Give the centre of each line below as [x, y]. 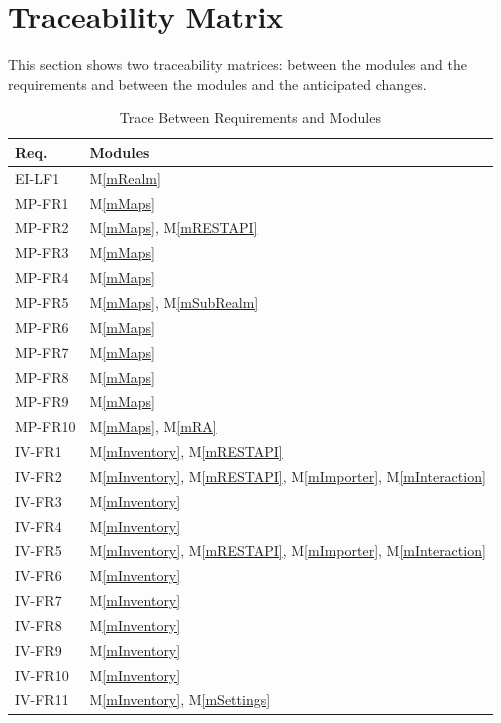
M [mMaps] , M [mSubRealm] [174, 301]
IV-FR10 [42, 674]
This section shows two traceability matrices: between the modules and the [237, 64]
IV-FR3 [38, 500]
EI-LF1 [37, 177]
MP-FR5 [42, 301]
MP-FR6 [42, 326]
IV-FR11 [42, 699]
